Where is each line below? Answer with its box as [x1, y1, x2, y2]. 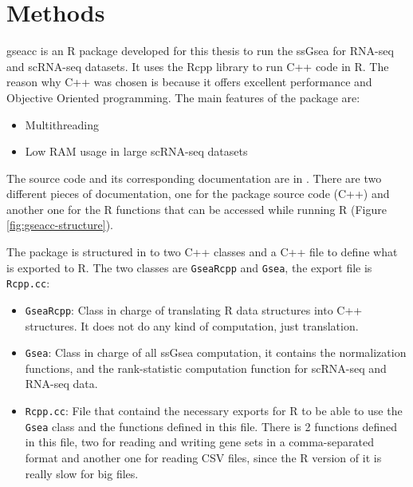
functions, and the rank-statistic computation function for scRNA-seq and [25, 359, 387, 376]
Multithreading [25, 116, 100, 133]
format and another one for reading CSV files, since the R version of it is [25, 449, 382, 465]
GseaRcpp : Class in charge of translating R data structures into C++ [25, 301, 363, 318]
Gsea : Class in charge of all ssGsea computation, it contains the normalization [25, 344, 407, 361]
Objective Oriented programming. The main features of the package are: [6, 89, 360, 105]
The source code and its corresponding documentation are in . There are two [6, 169, 382, 186]
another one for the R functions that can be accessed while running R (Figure [6, 200, 387, 217]
